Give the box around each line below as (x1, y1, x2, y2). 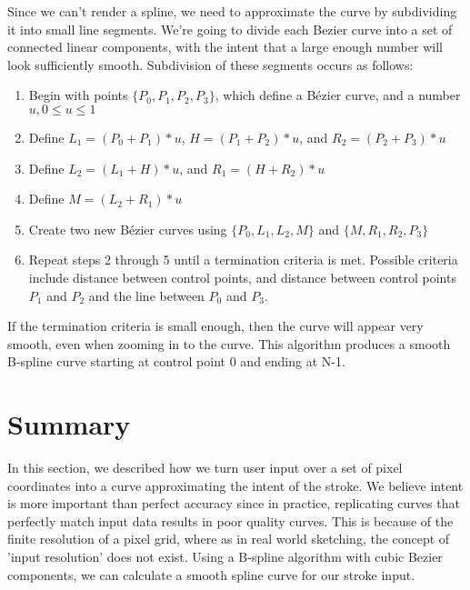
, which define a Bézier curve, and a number (215, 85, 461, 105)
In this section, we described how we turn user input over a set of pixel (7, 458, 403, 477)
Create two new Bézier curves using (28, 219, 227, 238)
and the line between (88, 285, 205, 305)
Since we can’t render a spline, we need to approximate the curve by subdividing (7, 2, 457, 20)
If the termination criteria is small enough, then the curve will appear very (7, 316, 424, 335)
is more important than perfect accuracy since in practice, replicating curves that (7, 494, 460, 513)
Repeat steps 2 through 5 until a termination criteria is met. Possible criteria (28, 250, 458, 269)
